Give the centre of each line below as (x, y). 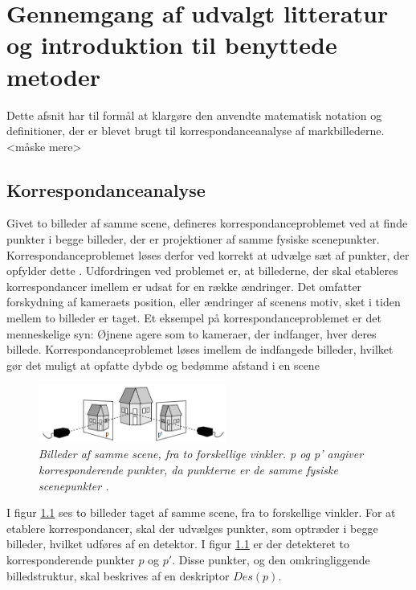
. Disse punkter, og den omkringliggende (271, 560)
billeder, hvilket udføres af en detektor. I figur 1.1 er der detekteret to (178, 544)
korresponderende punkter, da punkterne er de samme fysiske (188, 470)
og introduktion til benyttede (172, 45)
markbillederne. (346, 131)
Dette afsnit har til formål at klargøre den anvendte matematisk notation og (194, 115)
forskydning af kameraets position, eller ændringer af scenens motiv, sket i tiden (204, 302)
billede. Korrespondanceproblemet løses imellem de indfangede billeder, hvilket (200, 349)
